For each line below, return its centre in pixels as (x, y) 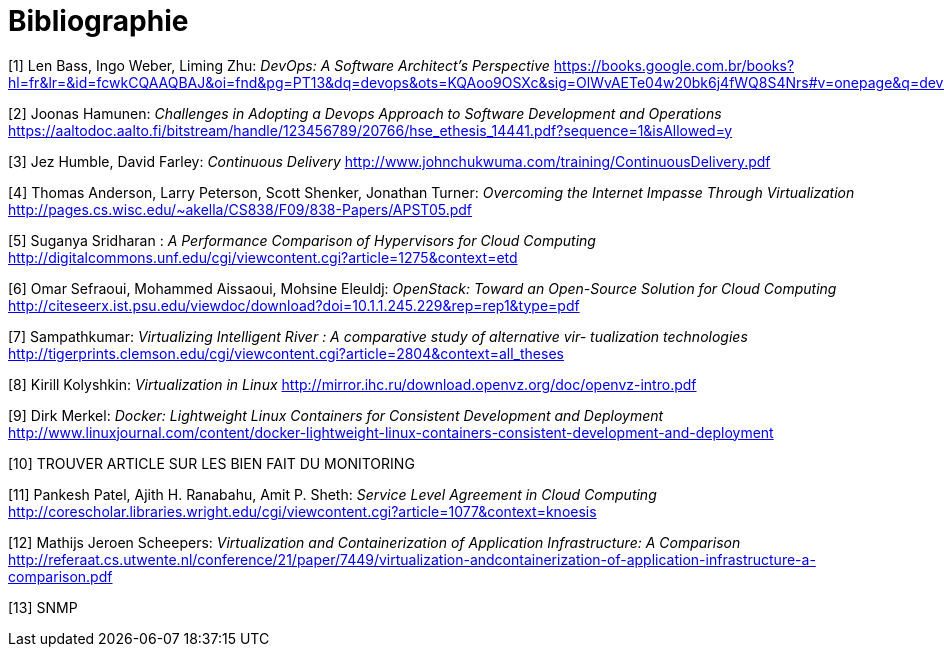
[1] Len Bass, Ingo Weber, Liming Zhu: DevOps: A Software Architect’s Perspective (279, 65)
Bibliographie (98, 21)
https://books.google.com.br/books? (674, 65)
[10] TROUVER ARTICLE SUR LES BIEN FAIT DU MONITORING (211, 463)
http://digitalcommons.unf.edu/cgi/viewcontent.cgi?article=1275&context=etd (263, 257)
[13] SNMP (43, 607)
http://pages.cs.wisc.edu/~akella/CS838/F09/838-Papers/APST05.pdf (240, 209)
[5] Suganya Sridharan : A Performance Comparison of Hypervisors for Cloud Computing (302, 240)
